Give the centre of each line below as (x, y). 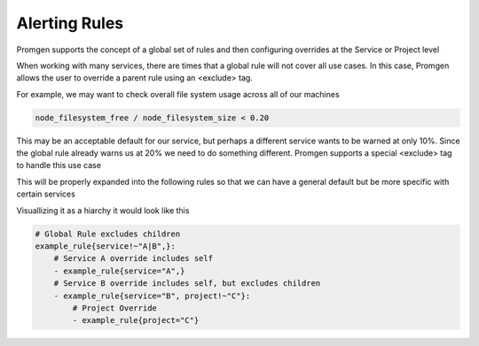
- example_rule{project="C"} (136, 320)
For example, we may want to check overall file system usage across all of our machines (178, 94)
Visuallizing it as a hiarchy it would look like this (103, 210)
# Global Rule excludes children (108, 234)
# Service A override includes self (133, 258)
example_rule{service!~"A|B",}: (106, 246)
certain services (46, 194)
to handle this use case (59, 165)
